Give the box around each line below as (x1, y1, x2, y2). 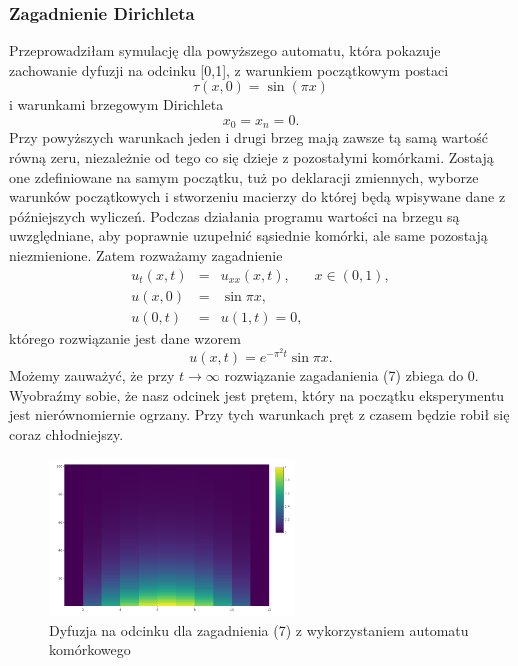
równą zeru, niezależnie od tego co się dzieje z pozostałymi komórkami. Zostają (9, 147, 494, 168)
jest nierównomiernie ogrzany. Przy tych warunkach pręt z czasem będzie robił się (9, 404, 510, 425)
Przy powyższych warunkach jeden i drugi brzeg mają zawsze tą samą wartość (9, 127, 488, 148)
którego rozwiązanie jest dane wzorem (9, 327, 241, 348)
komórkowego (49, 639, 131, 660)
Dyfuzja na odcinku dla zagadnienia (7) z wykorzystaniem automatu (49, 619, 469, 640)
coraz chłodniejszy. (9, 423, 124, 444)
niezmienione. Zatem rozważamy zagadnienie (9, 245, 283, 266)
